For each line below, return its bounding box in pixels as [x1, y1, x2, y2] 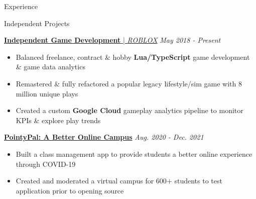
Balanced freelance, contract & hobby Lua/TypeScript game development [16, 51, 250, 62]
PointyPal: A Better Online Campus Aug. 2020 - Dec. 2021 [4, 132, 204, 142]
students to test [174, 175, 222, 186]
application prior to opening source [16, 185, 124, 195]
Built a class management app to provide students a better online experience [16, 148, 252, 159]
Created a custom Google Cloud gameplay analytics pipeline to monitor [16, 105, 243, 116]
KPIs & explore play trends [16, 115, 101, 125]
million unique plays [16, 88, 78, 98]
